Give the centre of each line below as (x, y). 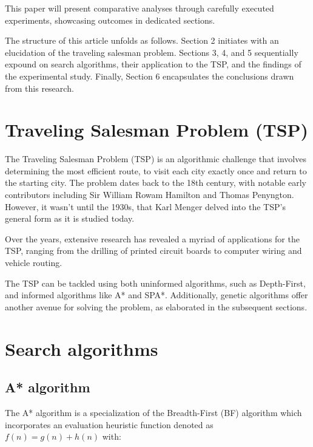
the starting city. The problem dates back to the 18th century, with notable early (156, 183)
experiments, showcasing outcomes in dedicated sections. (110, 20)
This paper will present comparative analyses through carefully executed (140, 8)
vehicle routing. (34, 263)
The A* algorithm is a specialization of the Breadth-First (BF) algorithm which (153, 412)
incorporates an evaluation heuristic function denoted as (109, 424)
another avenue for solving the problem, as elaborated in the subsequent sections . (156, 306)
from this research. (39, 88)
